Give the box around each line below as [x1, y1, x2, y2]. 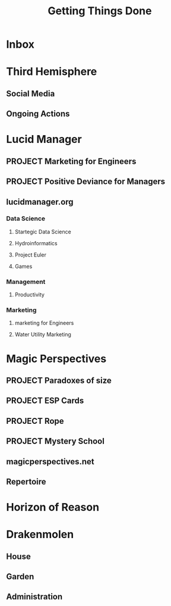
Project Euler [14, 251, 46, 258]
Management [6, 277, 46, 286]
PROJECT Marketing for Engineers [6, 156, 137, 166]
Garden [6, 571, 34, 582]
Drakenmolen [6, 528, 74, 541]
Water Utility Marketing [14, 331, 71, 338]
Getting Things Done [47, 4, 152, 18]
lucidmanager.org [6, 196, 74, 207]
